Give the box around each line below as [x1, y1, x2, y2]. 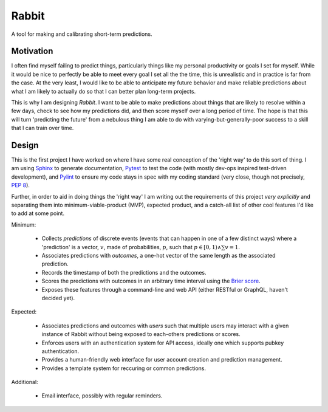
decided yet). [41, 294, 75, 301]
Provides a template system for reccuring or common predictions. [41, 365, 207, 372]
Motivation [11, 46, 53, 57]
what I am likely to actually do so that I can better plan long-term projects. [11, 88, 196, 95]
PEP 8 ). [11, 182, 30, 189]
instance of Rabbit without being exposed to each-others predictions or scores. [41, 331, 241, 338]
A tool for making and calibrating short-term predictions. [11, 30, 152, 38]
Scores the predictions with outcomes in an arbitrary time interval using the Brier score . [41, 277, 261, 285]
